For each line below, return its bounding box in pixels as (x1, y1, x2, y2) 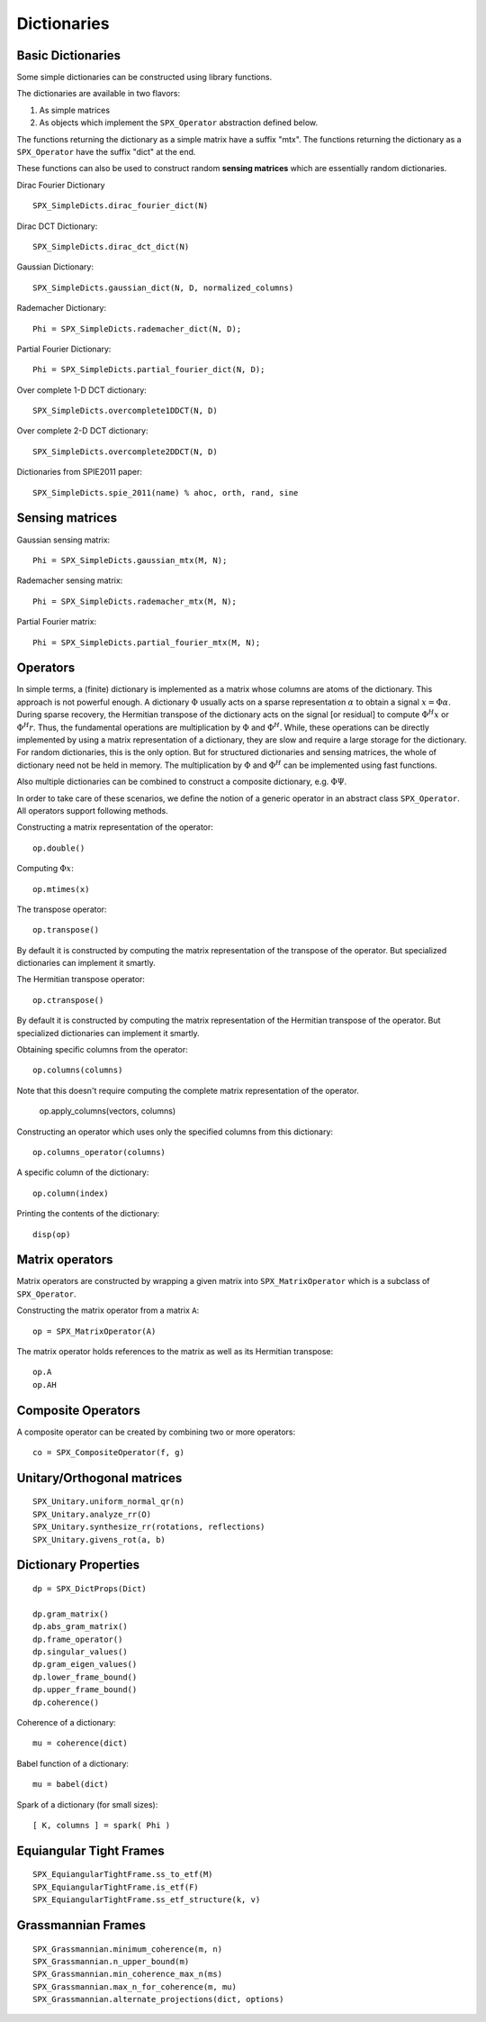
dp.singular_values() (32, 1647, 128, 1657)
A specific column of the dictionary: (16, 1167, 149, 1178)
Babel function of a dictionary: (16, 1758, 130, 1769)
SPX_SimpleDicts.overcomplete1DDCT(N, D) (32, 405, 218, 416)
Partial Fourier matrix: (16, 616, 97, 627)
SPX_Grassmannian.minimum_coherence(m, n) (32, 1944, 223, 1954)
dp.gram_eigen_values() (32, 1659, 138, 1670)
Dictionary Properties (16, 1557, 140, 1572)
